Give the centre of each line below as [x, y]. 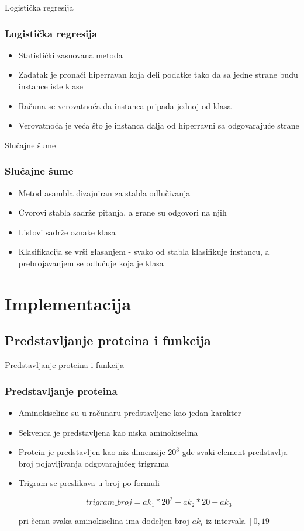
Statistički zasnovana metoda [70, 55]
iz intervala [225, 520]
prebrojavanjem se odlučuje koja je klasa [91, 263]
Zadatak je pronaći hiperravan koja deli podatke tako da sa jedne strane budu [158, 74]
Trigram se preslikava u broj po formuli [89, 483]
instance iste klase [51, 86]
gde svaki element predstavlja [235, 452]
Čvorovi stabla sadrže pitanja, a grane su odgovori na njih [122, 212]
